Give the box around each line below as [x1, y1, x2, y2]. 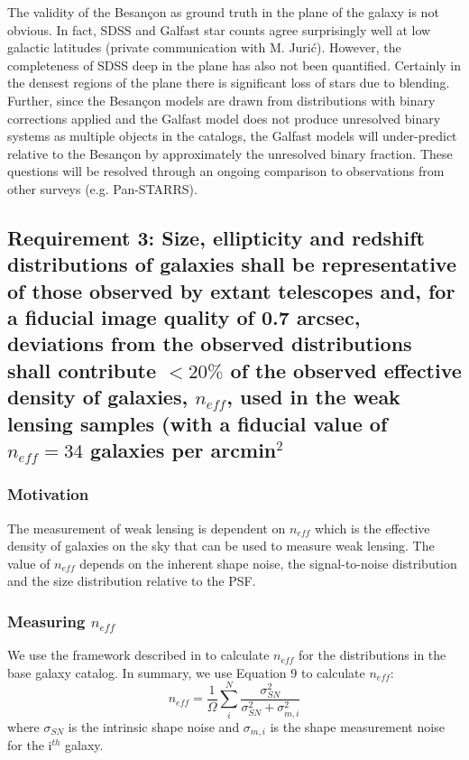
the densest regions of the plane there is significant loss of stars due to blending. [7, 73, 450, 92]
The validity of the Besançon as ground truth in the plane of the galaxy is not [7, 3, 439, 21]
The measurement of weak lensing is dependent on [7, 518, 286, 537]
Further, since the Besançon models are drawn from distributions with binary [7, 90, 436, 109]
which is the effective [314, 518, 430, 537]
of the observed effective [230, 356, 462, 384]
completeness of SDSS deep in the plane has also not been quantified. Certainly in [7, 55, 462, 74]
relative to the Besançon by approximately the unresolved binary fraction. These [7, 144, 453, 162]
